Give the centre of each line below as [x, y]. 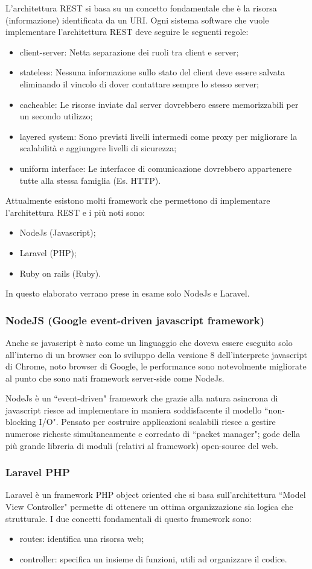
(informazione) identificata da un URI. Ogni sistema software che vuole [137, 20]
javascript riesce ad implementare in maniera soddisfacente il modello [134, 410]
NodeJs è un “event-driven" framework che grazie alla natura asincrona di [142, 398]
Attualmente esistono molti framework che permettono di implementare [138, 200]
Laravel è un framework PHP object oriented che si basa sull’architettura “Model [156, 495]
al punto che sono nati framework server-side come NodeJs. [115, 378]
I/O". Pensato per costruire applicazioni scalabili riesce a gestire [157, 422]
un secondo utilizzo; [56, 116]
